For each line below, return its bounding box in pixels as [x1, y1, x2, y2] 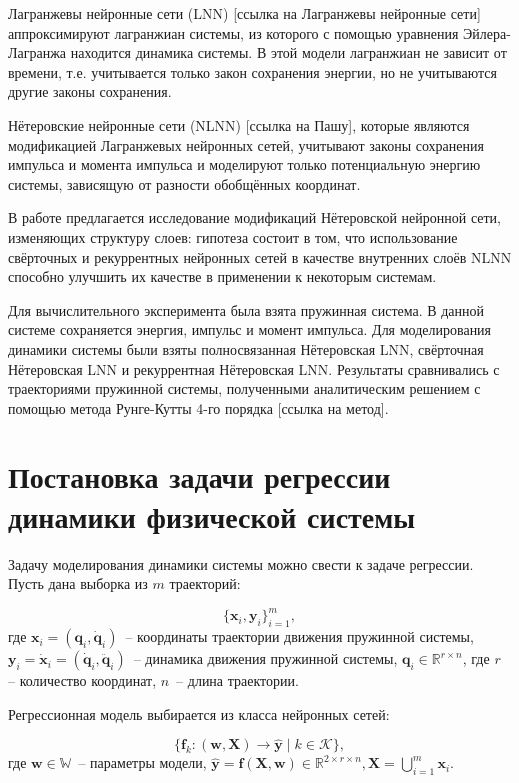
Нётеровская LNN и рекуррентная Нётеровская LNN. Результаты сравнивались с [8, 358, 500, 379]
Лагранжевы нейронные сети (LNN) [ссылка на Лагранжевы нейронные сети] [8, 3, 481, 23]
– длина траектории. [176, 670, 299, 691]
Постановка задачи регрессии [8, 456, 391, 497]
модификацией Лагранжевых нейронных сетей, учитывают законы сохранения [8, 134, 484, 155]
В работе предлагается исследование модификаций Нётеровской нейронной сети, [8, 207, 501, 228]
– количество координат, [8, 670, 157, 691]
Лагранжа [8, 42, 67, 63]
